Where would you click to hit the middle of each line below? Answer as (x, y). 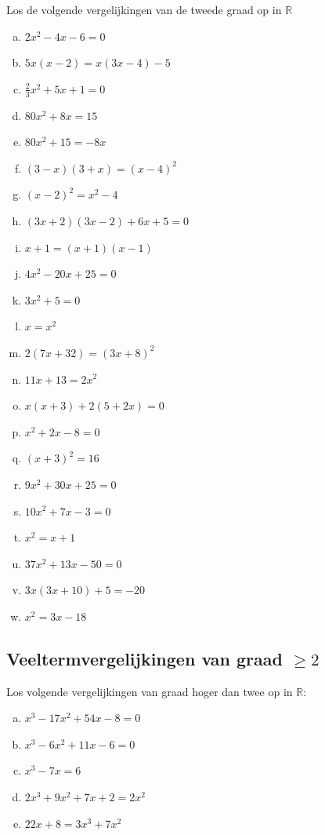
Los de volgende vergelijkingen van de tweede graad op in (144, 9)
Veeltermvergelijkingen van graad (144, 658)
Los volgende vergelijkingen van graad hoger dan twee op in (150, 691)
